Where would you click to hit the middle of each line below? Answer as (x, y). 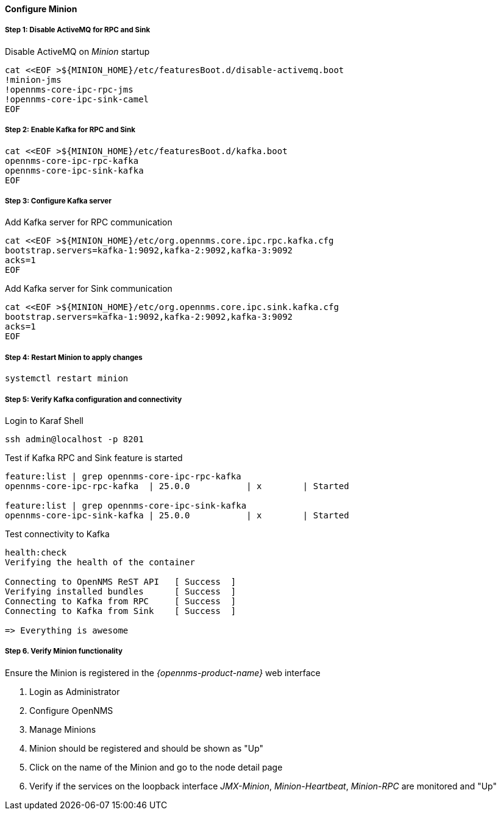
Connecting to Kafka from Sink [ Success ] (121, 611)
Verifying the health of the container (100, 562)
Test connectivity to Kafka (57, 534)
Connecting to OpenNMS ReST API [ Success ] (121, 581)
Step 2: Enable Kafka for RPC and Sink (70, 130)
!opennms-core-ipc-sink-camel (77, 99)
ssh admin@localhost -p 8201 (74, 439)
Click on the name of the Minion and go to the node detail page (156, 767)
